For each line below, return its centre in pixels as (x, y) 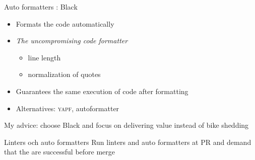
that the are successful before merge (60, 152)
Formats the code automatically (65, 23)
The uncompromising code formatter (72, 41)
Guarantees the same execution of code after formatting (102, 91)
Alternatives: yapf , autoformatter (68, 108)
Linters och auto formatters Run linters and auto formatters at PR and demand (128, 142)
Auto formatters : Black (41, 7)
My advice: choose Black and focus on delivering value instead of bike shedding (126, 125)
